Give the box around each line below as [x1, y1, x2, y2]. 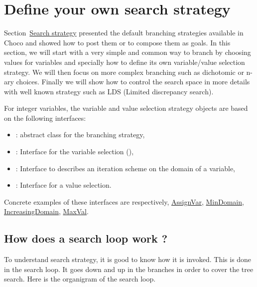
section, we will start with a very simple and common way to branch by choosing [4, 47, 251, 57]
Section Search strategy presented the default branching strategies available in [4, 27, 244, 38]
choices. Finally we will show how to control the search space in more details [16, 76, 250, 87]
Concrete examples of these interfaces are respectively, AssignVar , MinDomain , [4, 196, 244, 207]
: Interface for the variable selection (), [15, 146, 134, 157]
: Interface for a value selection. [15, 180, 112, 190]
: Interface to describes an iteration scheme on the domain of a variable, [15, 163, 235, 173]
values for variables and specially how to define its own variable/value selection [4, 56, 245, 67]
